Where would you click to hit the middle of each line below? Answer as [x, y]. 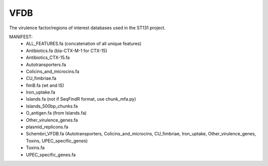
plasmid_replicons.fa [47, 127]
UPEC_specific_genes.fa [51, 155]
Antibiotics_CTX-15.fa [48, 57]
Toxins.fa [35, 148]
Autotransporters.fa [46, 64]
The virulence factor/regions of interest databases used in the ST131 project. [87, 28]
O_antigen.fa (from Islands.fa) [56, 113]
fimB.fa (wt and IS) [45, 85]
